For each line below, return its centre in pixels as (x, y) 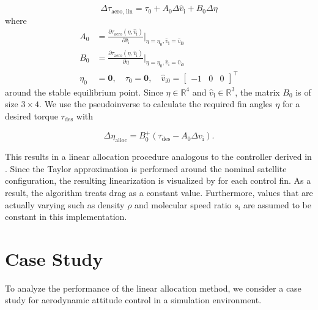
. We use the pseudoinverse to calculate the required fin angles (156, 104)
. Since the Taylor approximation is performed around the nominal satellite (146, 168)
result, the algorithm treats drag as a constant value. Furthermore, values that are (159, 192)
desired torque (31, 115)
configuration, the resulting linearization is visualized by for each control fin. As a (158, 180)
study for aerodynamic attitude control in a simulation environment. (133, 300)
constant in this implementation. (66, 217)
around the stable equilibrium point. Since (84, 92)
